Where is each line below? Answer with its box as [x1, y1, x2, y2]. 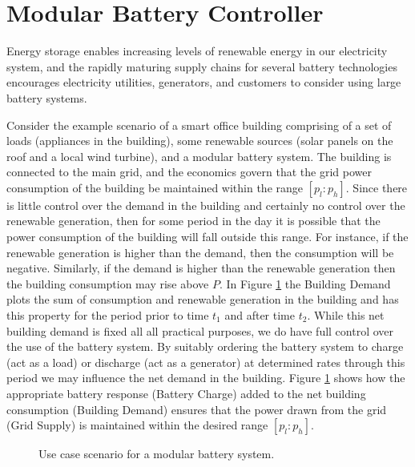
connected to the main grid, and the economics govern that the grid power [6, 163, 372, 180]
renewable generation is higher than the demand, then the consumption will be [6, 244, 394, 260]
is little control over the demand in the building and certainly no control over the [6, 196, 405, 213]
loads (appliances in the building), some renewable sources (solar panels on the [6, 132, 393, 149]
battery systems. [6, 89, 87, 106]
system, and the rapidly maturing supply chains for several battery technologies [6, 58, 397, 74]
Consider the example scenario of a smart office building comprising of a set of [6, 116, 392, 133]
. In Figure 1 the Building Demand [219, 275, 391, 292]
